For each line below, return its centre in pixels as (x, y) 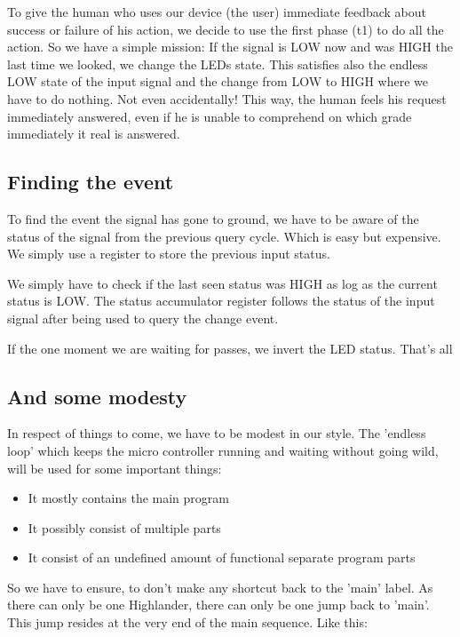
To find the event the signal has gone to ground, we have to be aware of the (213, 218)
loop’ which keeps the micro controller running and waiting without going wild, (223, 450)
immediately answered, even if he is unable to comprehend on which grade (210, 116)
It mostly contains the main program (128, 498)
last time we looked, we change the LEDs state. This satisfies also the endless (218, 64)
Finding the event (91, 182)
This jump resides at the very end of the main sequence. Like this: (187, 622)
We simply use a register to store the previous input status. (169, 254)
